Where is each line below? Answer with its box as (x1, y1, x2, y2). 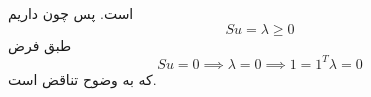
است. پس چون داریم (8, 3, 134, 23)
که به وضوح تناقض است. (8, 68, 157, 89)
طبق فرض (8, 34, 72, 55)
